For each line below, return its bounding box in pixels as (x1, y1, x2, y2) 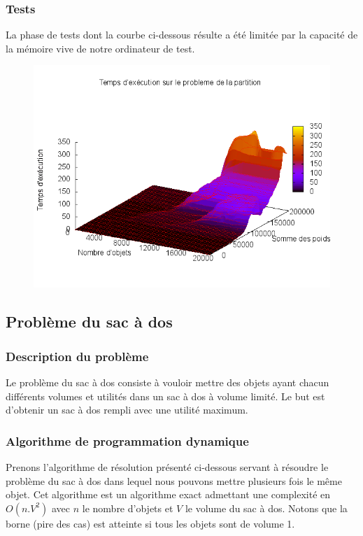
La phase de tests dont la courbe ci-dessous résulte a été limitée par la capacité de (6, 27, 358, 42)
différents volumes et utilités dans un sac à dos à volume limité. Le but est (6, 388, 325, 403)
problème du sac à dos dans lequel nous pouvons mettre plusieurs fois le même (6, 473, 342, 488)
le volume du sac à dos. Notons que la (185, 500, 348, 515)
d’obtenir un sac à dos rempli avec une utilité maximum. (6, 402, 248, 417)
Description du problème (6, 347, 149, 365)
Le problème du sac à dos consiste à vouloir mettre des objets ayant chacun (6, 375, 329, 389)
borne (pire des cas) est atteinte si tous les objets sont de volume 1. (6, 516, 295, 530)
